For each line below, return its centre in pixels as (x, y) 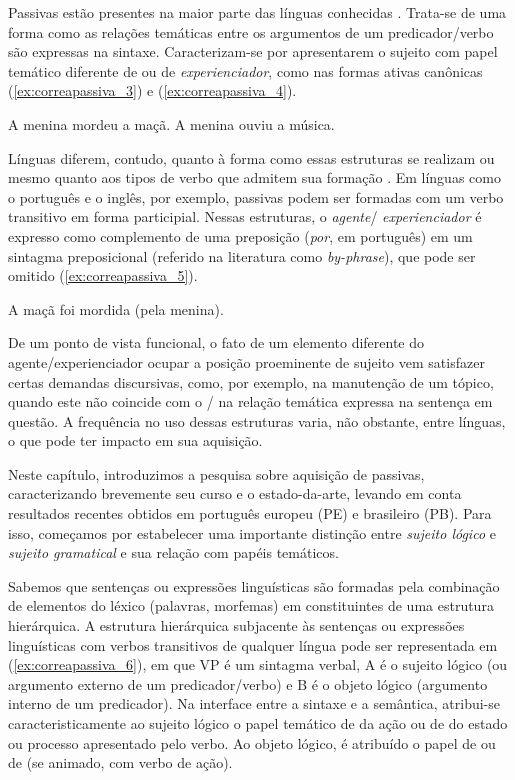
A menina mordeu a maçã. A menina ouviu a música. (171, 123)
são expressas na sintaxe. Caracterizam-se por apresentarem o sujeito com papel (253, 51)
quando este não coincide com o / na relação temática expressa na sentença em (250, 401)
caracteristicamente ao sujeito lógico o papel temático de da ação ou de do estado (258, 723)
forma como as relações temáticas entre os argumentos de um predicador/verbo (251, 31)
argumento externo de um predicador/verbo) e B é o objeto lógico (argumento (248, 683)
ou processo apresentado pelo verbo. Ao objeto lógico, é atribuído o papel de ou (252, 742)
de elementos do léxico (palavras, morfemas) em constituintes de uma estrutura (251, 605)
